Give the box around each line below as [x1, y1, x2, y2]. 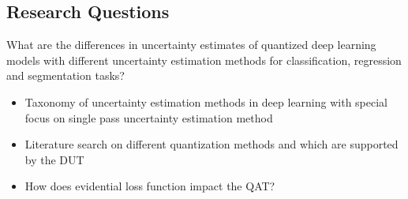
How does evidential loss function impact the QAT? [24, 178, 275, 194]
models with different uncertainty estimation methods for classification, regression [6, 51, 402, 68]
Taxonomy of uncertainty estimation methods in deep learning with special [24, 93, 388, 110]
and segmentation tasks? [6, 67, 125, 84]
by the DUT [24, 151, 84, 167]
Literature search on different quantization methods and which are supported [24, 136, 399, 152]
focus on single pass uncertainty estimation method [24, 109, 273, 126]
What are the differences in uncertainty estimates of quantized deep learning [6, 36, 376, 53]
